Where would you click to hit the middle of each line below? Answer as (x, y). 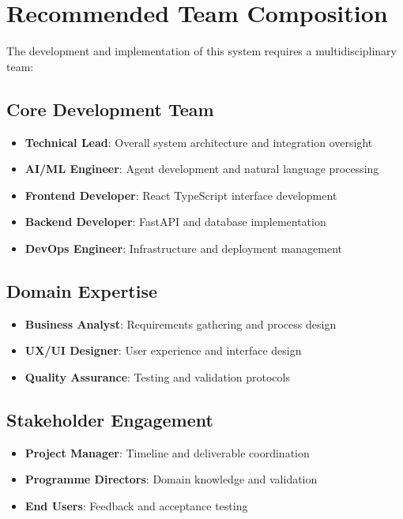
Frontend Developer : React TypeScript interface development (181, 195)
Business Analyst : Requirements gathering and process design (181, 323)
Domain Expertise (82, 290)
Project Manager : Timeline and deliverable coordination (167, 452)
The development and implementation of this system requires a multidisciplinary (202, 51)
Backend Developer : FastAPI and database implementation (175, 222)
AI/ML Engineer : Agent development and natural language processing (202, 169)
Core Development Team (110, 109)
